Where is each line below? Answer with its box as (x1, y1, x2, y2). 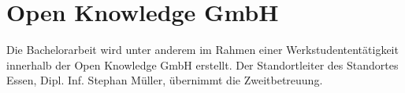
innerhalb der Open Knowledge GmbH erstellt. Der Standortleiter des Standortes (6, 56, 399, 73)
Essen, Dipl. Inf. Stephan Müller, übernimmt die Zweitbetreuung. (6, 72, 323, 88)
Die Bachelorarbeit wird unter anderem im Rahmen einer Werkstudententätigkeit (6, 41, 399, 58)
